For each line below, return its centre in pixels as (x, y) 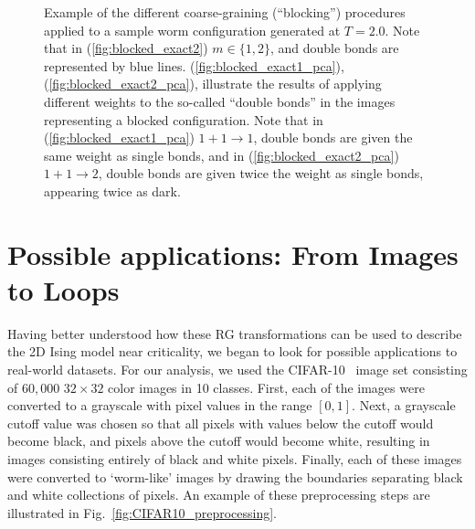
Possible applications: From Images (233, 254)
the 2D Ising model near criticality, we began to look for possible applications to (232, 351)
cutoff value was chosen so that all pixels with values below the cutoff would (221, 423)
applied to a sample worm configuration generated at (192, 30)
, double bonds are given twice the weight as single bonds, (261, 173)
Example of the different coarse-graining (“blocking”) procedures (225, 12)
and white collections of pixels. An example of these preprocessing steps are (219, 495)
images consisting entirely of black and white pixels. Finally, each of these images (235, 459)
